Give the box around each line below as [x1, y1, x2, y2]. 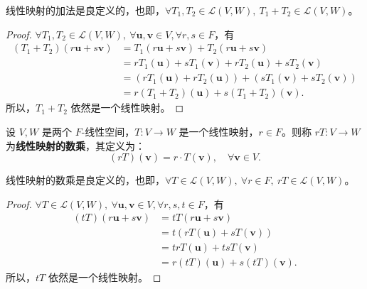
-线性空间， [81, 124, 135, 138]
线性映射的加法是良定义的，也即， [6, 3, 165, 17]
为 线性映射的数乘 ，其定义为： [6, 138, 145, 153]
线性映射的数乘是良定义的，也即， [6, 173, 165, 187]
